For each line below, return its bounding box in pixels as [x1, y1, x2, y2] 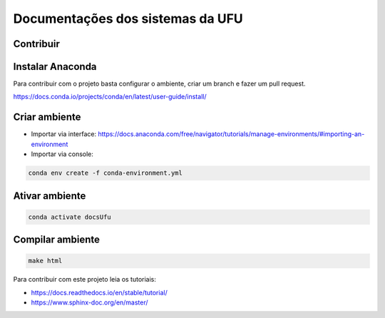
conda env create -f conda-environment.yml [28, 169, 183, 178]
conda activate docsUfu [28, 212, 112, 221]
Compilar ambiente [13, 234, 100, 246]
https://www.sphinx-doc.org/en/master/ [31, 298, 149, 307]
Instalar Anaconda [13, 61, 97, 73]
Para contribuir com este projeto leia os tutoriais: [13, 275, 157, 284]
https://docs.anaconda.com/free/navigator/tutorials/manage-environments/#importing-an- [97, 130, 365, 138]
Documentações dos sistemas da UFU [13, 11, 244, 26]
